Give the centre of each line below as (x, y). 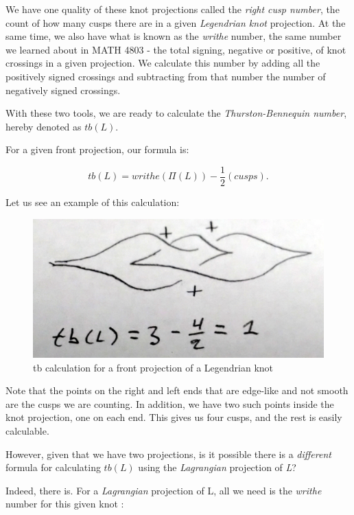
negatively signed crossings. (63, 90)
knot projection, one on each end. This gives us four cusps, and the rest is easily (174, 417)
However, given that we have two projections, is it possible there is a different (168, 454)
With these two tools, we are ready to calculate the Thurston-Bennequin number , (176, 113)
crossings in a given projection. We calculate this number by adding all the (163, 63)
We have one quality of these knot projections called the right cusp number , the (173, 9)
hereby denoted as (44, 126)
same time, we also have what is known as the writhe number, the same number (174, 36)
